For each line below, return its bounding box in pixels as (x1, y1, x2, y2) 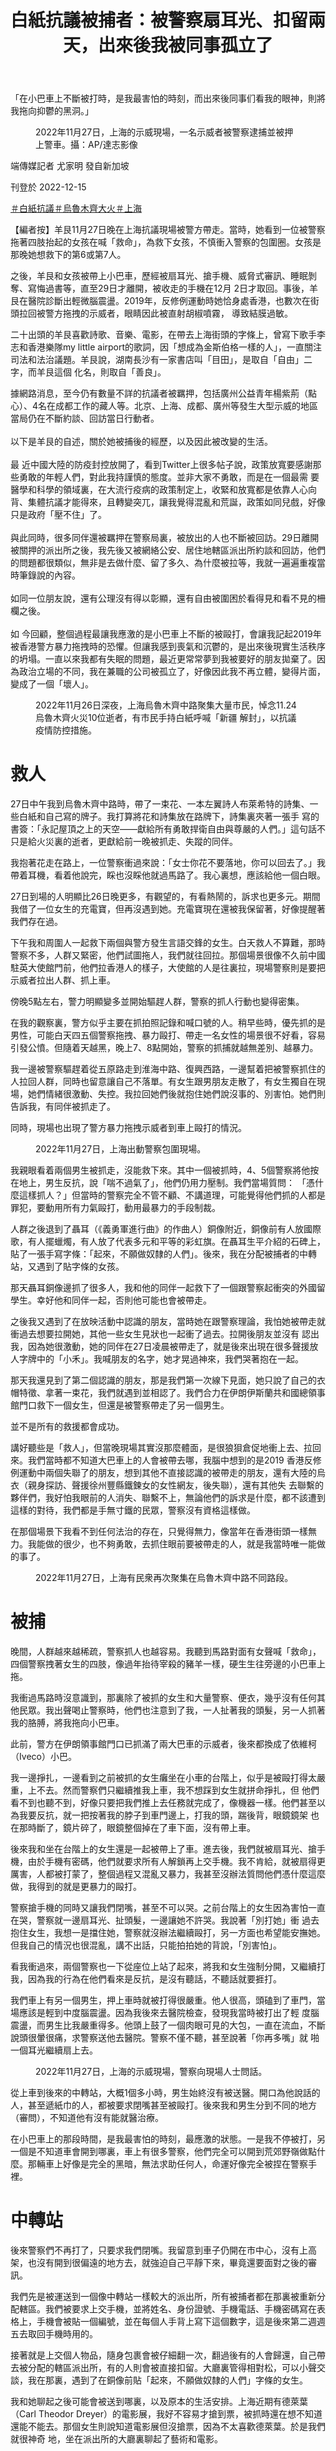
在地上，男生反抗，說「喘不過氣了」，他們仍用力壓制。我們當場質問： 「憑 (10, 1177, 315, 1189)
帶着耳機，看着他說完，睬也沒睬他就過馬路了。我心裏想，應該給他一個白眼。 (10, 869, 326, 881)
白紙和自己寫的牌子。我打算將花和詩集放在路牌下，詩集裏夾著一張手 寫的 (18, 811, 320, 823)
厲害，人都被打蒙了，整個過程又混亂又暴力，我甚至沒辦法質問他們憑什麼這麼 (10, 1868, 326, 1880)
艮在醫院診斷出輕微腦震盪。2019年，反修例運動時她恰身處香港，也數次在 (10, 295, 311, 307)
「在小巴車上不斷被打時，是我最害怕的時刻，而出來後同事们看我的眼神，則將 (10, 92, 326, 105)
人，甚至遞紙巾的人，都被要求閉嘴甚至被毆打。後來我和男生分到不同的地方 (10, 2099, 317, 2111)
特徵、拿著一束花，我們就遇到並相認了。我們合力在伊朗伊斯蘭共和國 (18, 1387, 300, 1399)
